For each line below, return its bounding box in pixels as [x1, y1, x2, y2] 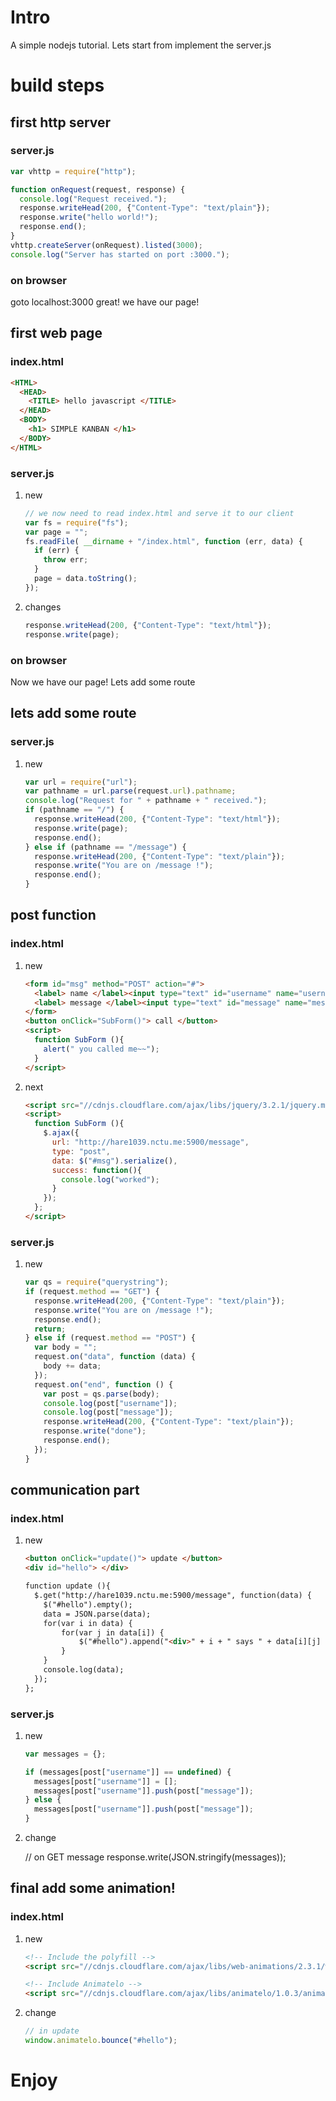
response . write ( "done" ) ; [43, 1426, 147, 1436]
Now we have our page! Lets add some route [10, 676, 196, 688]
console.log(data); [43, 1665, 125, 1675]
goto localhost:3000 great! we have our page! [10, 296, 200, 308]
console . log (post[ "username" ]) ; [43, 1398, 178, 1408]
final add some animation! [10, 1880, 176, 1897]
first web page [10, 325, 103, 342]
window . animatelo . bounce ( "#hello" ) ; [24, 2036, 178, 2046]
